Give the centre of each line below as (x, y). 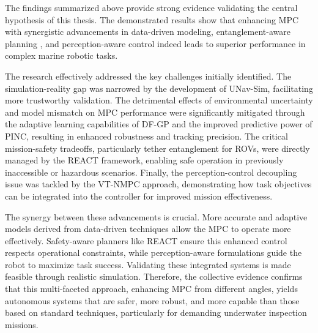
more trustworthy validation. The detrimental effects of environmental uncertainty (159, 100)
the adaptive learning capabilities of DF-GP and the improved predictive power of (159, 124)
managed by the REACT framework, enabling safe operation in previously (144, 160)
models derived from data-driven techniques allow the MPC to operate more (148, 229)
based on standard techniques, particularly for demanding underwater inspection (156, 312)
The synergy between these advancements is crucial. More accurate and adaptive (156, 216)
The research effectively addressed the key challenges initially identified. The (148, 76)
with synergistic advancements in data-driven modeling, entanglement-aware (148, 32)
